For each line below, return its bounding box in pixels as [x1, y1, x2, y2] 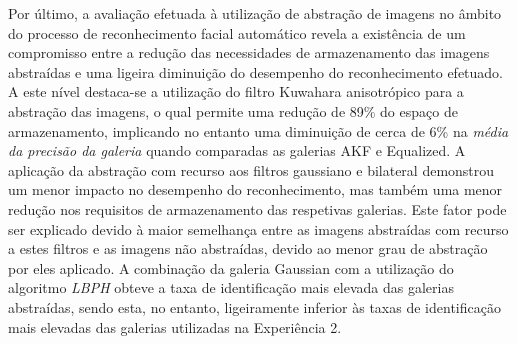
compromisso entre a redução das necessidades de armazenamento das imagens [8, 42, 490, 63]
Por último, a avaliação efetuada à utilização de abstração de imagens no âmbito [8, 3, 502, 23]
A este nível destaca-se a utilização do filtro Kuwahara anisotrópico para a [8, 81, 464, 102]
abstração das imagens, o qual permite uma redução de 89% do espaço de [8, 100, 458, 121]
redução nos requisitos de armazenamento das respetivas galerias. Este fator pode [8, 198, 507, 219]
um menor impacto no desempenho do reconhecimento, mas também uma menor [8, 179, 503, 200]
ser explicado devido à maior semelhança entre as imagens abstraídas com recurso [8, 218, 509, 239]
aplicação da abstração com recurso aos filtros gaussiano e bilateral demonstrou [8, 159, 495, 180]
